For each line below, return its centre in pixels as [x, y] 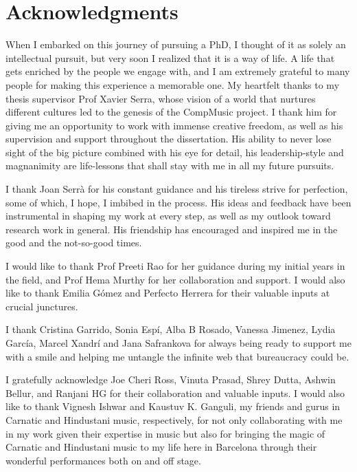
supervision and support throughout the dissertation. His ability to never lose [169, 139]
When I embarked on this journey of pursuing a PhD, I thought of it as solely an [176, 44]
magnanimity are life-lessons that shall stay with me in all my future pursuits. [170, 165]
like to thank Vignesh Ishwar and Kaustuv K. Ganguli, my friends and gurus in [173, 406]
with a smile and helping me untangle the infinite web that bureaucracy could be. [177, 356]
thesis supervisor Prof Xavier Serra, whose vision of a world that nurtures [161, 98]
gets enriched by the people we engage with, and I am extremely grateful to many [178, 71]
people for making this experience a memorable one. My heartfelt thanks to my [173, 84]
